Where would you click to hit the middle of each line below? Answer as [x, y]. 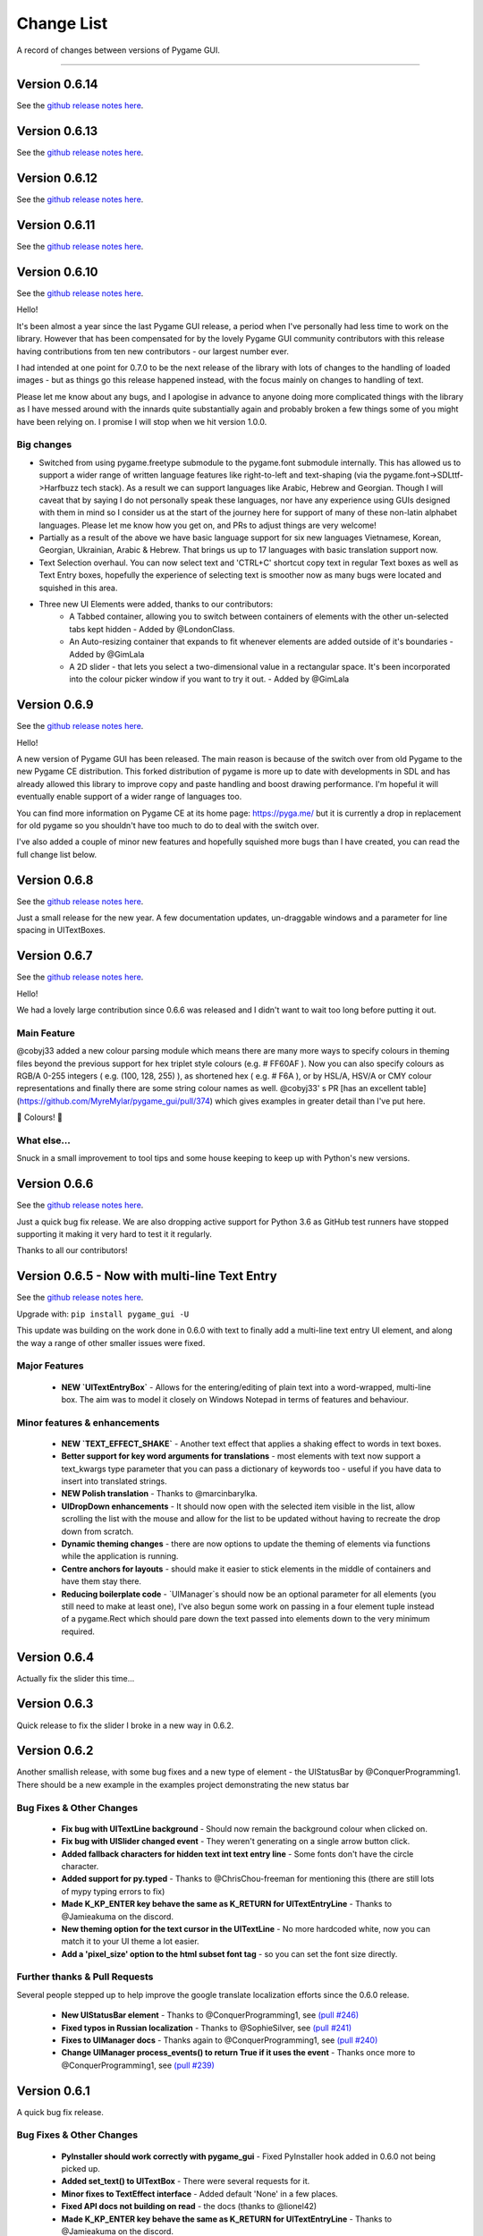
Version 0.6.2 [55, 1751]
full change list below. [57, 854]
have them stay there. [102, 1581]
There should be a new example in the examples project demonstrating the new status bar [183, 1784]
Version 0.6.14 [57, 85]
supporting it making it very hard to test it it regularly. [114, 1234]
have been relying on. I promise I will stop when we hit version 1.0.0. [142, 421]
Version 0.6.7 [55, 956]
